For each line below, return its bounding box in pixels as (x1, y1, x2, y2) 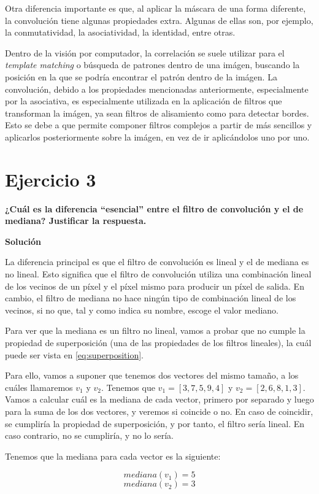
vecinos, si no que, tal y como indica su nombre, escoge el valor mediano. (5, 303, 279, 316)
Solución (5, 234, 42, 247)
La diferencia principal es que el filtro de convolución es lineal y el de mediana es (5, 255, 309, 268)
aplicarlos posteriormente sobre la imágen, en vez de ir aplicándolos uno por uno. (5, 130, 310, 143)
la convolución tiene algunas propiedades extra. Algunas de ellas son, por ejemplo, (5, 14, 313, 26)
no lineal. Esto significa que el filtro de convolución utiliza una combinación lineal (5, 268, 312, 280)
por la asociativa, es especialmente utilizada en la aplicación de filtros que (5, 95, 282, 107)
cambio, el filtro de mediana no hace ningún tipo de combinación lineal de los (5, 291, 296, 304)
